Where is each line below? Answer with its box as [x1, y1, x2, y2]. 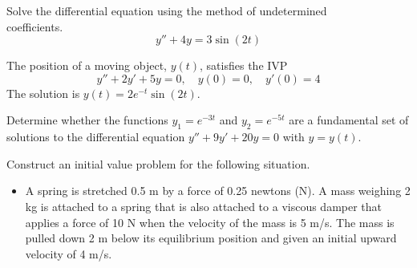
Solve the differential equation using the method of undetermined [6, 2, 327, 18]
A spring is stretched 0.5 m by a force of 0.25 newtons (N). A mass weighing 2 [25, 182, 411, 199]
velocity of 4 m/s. [25, 245, 112, 262]
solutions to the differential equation [6, 128, 185, 145]
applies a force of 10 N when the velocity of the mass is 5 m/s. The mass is [25, 213, 395, 230]
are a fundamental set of [289, 112, 409, 128]
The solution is [6, 84, 80, 101]
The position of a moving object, [6, 57, 167, 74]
